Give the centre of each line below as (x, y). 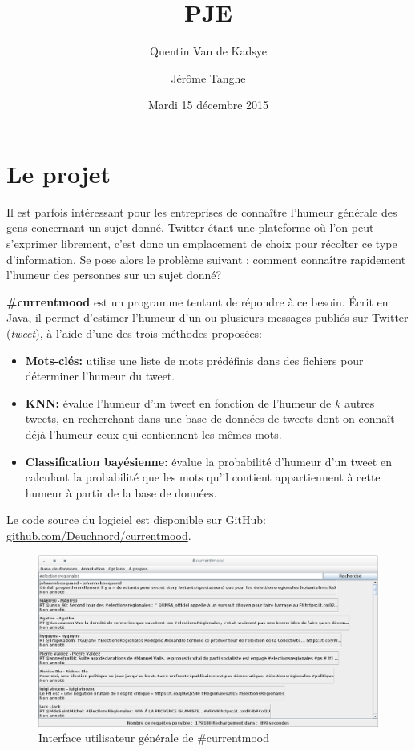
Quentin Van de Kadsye (208, 51)
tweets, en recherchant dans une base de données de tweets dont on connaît (210, 418)
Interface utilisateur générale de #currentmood (154, 738)
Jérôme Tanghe (208, 77)
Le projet (59, 173)
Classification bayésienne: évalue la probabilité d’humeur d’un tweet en (208, 461)
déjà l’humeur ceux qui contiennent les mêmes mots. (153, 434)
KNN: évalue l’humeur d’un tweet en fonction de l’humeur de (178, 402)
